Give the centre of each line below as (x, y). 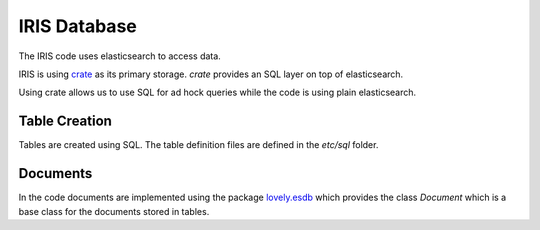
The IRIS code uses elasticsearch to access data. (120, 56)
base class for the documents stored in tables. (114, 211)
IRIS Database (77, 26)
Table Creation (65, 121)
